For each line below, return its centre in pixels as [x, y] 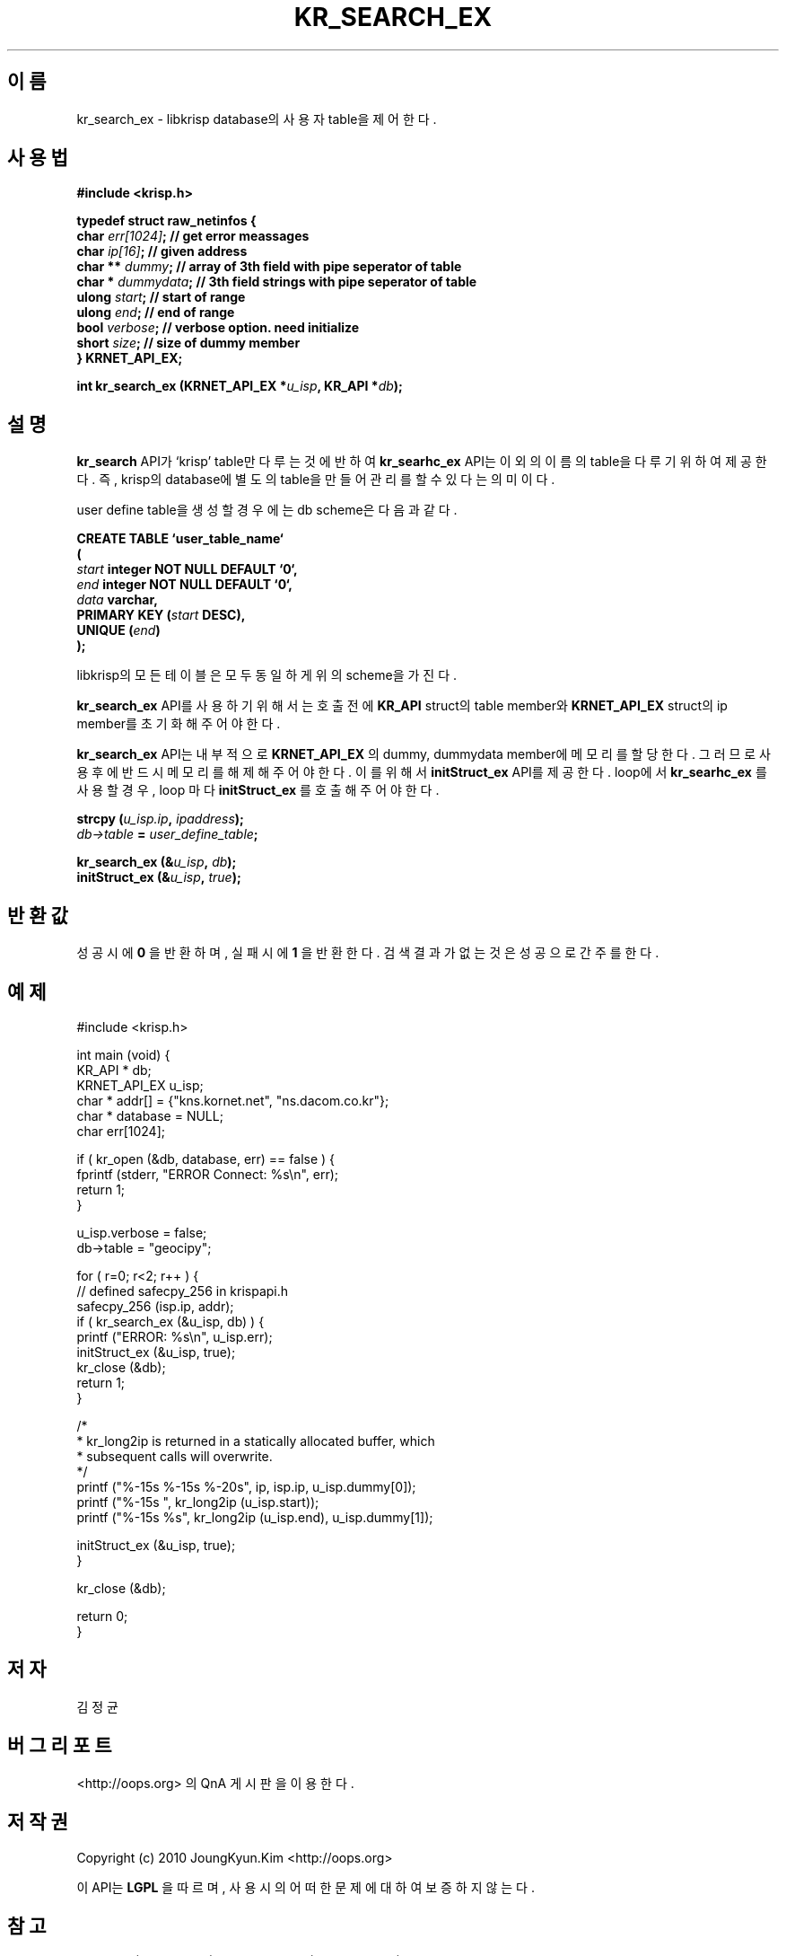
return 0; [102, 1616]
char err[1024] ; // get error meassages [193, 236]
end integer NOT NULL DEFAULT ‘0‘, [185, 585]
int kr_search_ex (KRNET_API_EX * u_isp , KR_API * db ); [240, 386]
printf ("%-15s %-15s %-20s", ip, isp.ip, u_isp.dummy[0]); [246, 1486]
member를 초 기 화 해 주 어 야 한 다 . [179, 724]
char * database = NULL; [150, 1115]
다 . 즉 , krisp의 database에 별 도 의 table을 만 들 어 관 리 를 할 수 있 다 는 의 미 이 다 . [316, 480]
